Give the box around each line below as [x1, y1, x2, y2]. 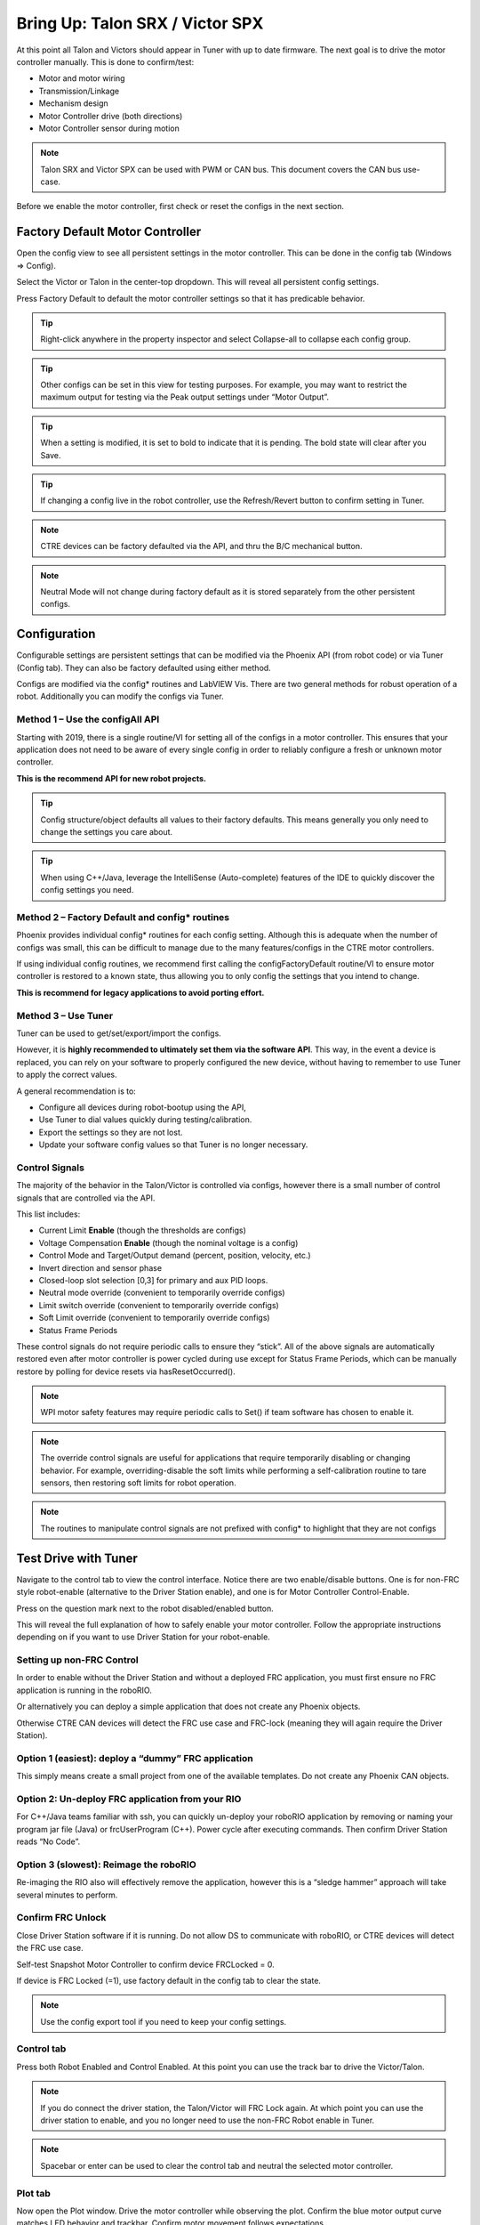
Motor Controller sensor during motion [38, 123, 180, 133]
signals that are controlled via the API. [16, 1193, 156, 1203]
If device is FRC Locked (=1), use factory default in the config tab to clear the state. [16, 1975, 322, 1986]
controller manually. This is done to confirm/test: [16, 56, 195, 67]
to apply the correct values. [16, 1069, 117, 1080]
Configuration [16, 627, 96, 642]
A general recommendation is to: [16, 1086, 137, 1096]
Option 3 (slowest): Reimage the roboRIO [16, 1858, 197, 1871]
